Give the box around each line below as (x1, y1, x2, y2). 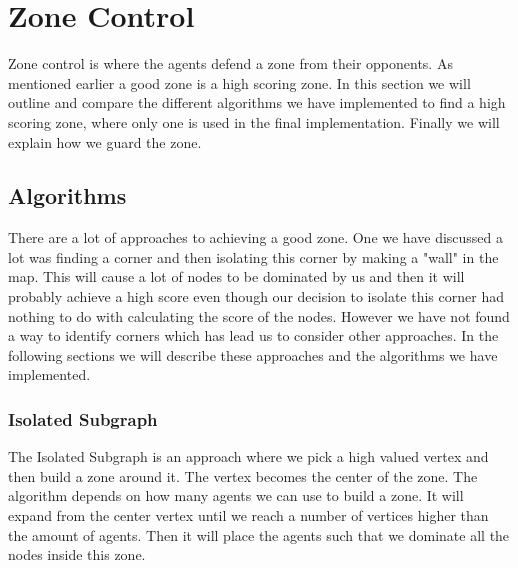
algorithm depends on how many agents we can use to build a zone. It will (8, 485, 464, 506)
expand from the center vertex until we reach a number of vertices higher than (8, 505, 489, 526)
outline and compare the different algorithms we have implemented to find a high (8, 92, 506, 113)
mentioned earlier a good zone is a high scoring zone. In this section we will (8, 72, 471, 93)
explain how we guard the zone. (8, 131, 202, 152)
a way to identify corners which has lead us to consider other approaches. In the (8, 325, 499, 346)
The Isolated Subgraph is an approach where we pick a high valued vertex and (8, 446, 489, 467)
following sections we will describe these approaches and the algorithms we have (8, 344, 498, 365)
